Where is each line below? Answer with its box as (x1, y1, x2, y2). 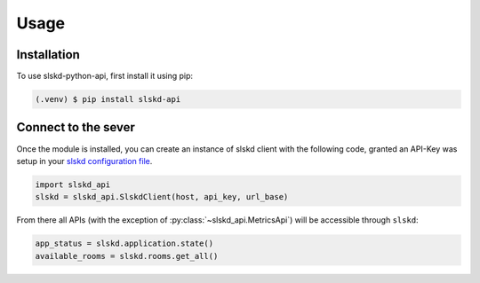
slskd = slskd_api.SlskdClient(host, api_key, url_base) (35, 192, 289, 202)
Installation (16, 47, 80, 62)
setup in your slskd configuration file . (16, 155, 153, 166)
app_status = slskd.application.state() (35, 239, 213, 248)
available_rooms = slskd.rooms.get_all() (35, 251, 219, 261)
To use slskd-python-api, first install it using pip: (16, 71, 194, 82)
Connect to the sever (16, 120, 135, 135)
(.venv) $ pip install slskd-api (35, 94, 181, 105)
